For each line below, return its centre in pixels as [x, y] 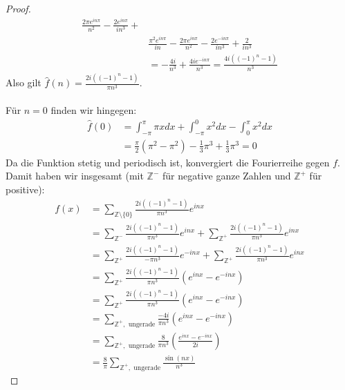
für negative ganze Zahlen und [226, 176]
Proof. [18, 8]
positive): [25, 189]
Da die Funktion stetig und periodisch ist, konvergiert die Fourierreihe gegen [168, 162]
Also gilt [24, 82]
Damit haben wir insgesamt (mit [75, 176]
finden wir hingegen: [94, 109]
